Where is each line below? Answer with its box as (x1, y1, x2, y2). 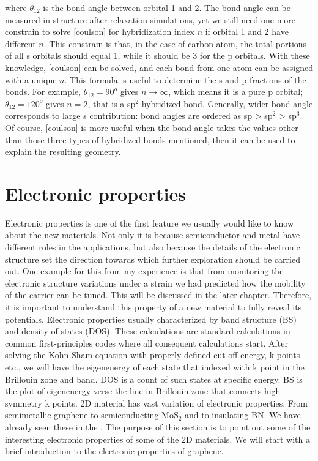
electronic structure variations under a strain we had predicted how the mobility (5, 276, 306, 289)
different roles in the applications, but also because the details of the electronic (5, 241, 300, 253)
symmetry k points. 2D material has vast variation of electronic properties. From (5, 396, 308, 409)
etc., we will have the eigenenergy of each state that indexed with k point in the (5, 360, 305, 373)
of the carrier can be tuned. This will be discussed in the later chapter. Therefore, (5, 288, 312, 301)
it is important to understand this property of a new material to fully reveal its (5, 301, 302, 313)
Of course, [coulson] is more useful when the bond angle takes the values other (5, 121, 298, 133)
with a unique (5, 73, 57, 86)
